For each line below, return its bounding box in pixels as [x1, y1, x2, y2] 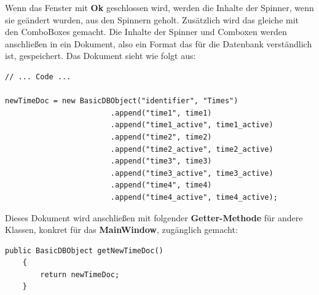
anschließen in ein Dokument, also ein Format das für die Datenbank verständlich [5, 37, 312, 50]
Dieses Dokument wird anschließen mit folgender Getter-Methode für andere [5, 211, 303, 224]
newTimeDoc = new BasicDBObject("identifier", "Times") [5, 96, 238, 106]
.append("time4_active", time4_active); [110, 192, 278, 202]
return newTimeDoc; [40, 270, 120, 279]
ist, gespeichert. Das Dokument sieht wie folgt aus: [5, 49, 196, 62]
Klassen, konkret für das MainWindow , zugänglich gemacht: [5, 223, 238, 236]
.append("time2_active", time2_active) [110, 144, 274, 154]
